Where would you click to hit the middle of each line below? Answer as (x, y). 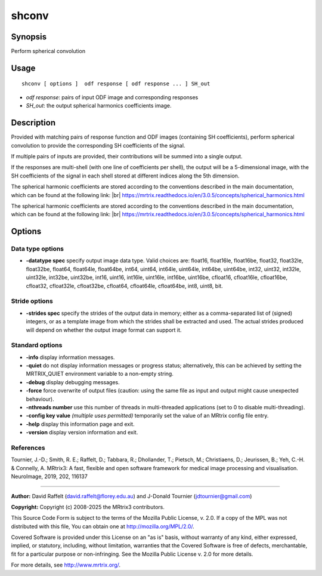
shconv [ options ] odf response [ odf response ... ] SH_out (116, 84)
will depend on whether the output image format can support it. (104, 330)
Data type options (38, 249)
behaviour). (40, 399)
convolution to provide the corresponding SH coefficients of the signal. (98, 145)
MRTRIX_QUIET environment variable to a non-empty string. (100, 374)
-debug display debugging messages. (73, 382)
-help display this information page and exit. (80, 424)
